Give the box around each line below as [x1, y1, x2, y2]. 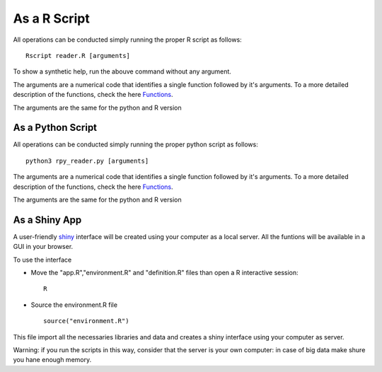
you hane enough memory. [13, 356, 92, 364]
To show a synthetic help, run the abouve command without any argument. [13, 67, 231, 76]
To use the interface [13, 255, 72, 264]
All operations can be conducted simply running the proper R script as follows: [13, 35, 242, 44]
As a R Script [13, 11, 90, 26]
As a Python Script [13, 122, 98, 134]
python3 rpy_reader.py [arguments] [25, 156, 149, 165]
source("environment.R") [43, 317, 129, 325]
